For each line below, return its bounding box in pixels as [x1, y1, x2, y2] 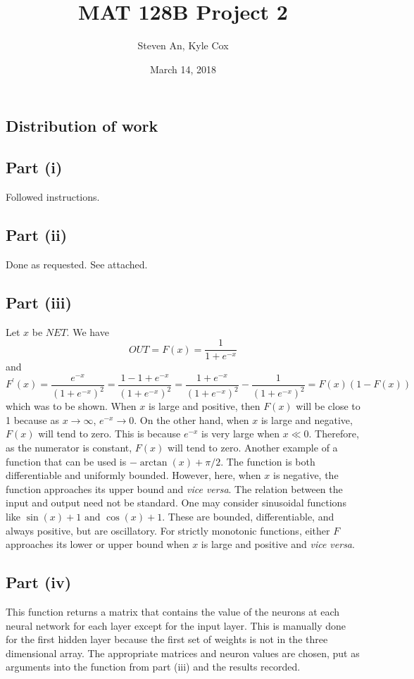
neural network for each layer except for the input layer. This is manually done [6, 618, 346, 633]
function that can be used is [6, 454, 127, 468]
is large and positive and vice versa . [201, 537, 355, 552]
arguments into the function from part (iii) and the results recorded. [6, 659, 301, 674]
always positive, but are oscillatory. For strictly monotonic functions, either [6, 523, 330, 537]
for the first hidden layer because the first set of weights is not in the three [6, 632, 328, 647]
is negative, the [272, 468, 339, 482]
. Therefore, [308, 426, 359, 441]
